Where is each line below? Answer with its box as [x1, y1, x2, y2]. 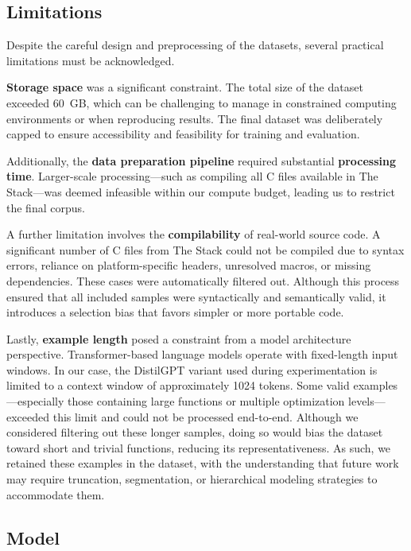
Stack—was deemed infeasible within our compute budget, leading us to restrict [6, 183, 395, 200]
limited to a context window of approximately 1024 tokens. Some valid [6, 377, 350, 394]
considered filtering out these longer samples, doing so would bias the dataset [6, 424, 383, 440]
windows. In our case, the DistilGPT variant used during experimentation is [6, 361, 378, 378]
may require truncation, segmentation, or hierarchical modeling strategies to [6, 471, 378, 487]
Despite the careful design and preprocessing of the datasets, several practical [6, 37, 384, 53]
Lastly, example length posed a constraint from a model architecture [6, 330, 351, 347]
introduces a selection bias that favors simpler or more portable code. [6, 304, 344, 320]
